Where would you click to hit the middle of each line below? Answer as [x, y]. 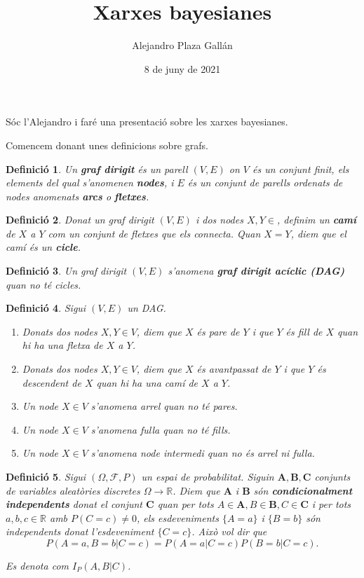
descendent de [52, 382]
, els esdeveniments [177, 517]
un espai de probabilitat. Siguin [208, 476]
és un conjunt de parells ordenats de [265, 183]
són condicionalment [303, 490]
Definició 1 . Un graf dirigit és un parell [97, 168]
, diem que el [318, 233]
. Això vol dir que [229, 531]
